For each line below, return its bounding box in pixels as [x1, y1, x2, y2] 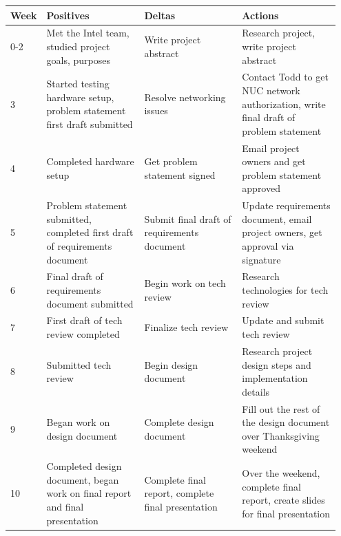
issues [144, 103, 168, 118]
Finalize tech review [144, 320, 229, 334]
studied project [46, 39, 110, 53]
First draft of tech [46, 313, 123, 328]
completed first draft [46, 225, 134, 239]
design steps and [242, 357, 311, 372]
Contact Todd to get [242, 69, 329, 84]
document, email [242, 211, 312, 226]
